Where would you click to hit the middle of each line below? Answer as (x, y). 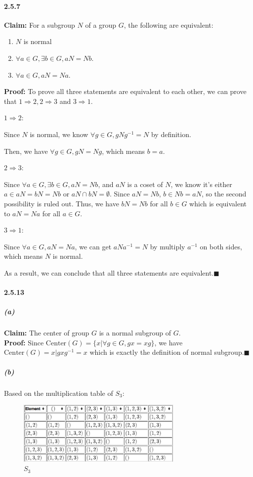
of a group (101, 24)
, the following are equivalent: (169, 24)
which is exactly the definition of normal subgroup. (167, 352)
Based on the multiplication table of (59, 393)
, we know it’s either (201, 184)
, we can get (93, 246)
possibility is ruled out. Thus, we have (62, 203)
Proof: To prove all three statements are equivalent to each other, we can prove (125, 91)
